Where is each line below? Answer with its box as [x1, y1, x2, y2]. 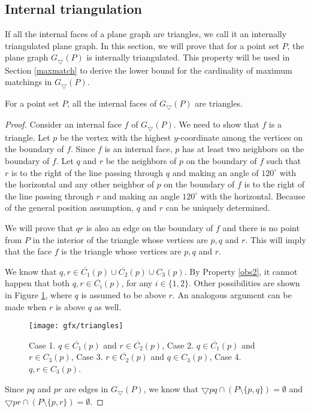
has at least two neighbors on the [182, 143, 304, 155]
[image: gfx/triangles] [29, 322, 123, 331]
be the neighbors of [105, 154, 177, 166]
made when [5, 300, 47, 313]
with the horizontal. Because [200, 189, 306, 202]
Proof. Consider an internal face [5, 118, 122, 131]
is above [55, 300, 85, 313]
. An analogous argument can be [172, 288, 292, 301]
